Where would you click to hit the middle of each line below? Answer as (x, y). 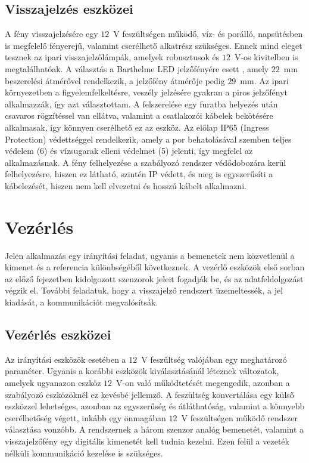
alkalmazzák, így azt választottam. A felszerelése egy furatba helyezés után (141, 104)
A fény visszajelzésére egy (51, 34)
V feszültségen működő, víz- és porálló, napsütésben (208, 34)
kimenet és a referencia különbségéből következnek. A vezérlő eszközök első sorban (155, 267)
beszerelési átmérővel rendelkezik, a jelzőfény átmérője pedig (115, 80)
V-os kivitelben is (266, 57)
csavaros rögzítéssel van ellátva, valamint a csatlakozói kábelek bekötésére (139, 115)
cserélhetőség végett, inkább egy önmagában (85, 417)
